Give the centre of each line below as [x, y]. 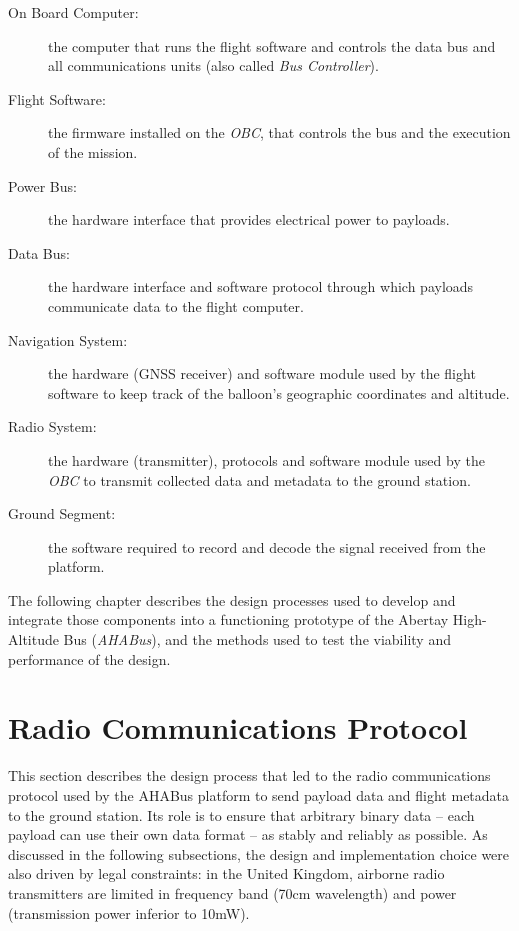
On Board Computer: [73, 12]
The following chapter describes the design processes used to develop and [232, 599]
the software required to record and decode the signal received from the [267, 546]
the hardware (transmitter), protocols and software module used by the [266, 459]
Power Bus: [42, 185]
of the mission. [93, 151]
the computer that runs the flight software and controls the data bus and [272, 45]
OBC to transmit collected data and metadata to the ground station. [259, 479]
